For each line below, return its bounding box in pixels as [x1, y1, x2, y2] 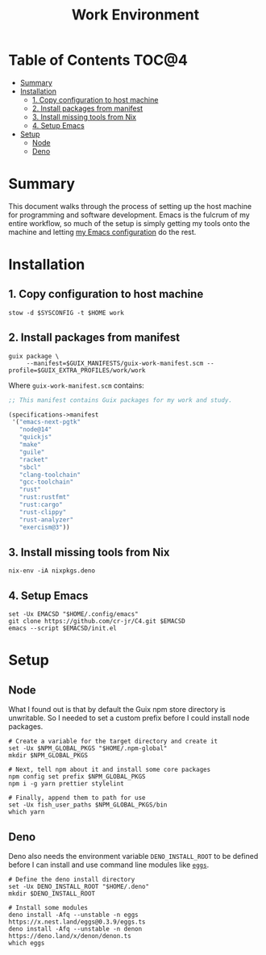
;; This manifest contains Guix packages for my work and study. [8, 396, 232, 404]
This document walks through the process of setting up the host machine [8, 201, 252, 211]
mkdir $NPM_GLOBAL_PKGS [8, 752, 89, 760]
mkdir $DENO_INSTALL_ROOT [8, 890, 95, 898]
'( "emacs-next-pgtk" [11, 418, 81, 426]
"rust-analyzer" [19, 515, 74, 524]
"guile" [19, 448, 45, 456]
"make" [19, 441, 42, 449]
